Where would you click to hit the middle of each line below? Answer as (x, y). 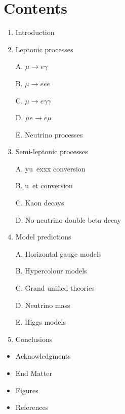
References (32, 407)
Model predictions (43, 237)
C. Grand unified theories (55, 288)
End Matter (34, 373)
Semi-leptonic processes (52, 151)
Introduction (35, 32)
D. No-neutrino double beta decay (68, 219)
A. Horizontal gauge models (58, 253)
